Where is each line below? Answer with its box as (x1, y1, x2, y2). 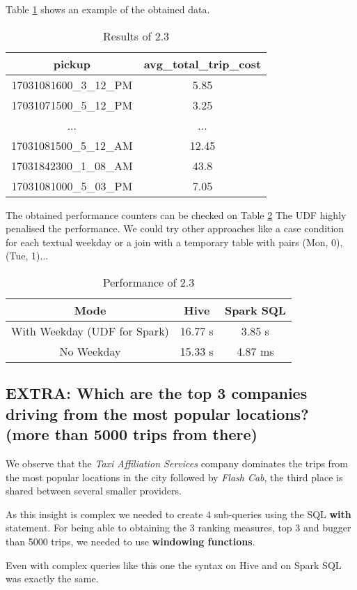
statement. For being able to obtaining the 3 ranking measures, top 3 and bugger (6, 520, 351, 535)
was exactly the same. (6, 571, 99, 586)
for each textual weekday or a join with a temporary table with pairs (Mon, (6, 234, 328, 249)
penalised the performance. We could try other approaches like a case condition (6, 221, 344, 236)
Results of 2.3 (103, 27, 170, 44)
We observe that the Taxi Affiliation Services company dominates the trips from (6, 455, 349, 470)
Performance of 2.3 (102, 273, 195, 290)
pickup (53, 55, 90, 72)
